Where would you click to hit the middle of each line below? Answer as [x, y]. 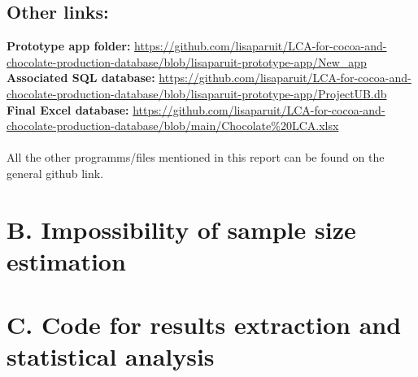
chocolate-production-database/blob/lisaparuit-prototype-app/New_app [187, 61]
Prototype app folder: [69, 46]
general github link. [55, 173]
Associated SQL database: [81, 78]
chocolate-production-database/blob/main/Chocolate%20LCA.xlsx [173, 126]
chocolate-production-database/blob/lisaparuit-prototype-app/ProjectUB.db [197, 93]
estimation [66, 260]
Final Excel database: [68, 109]
